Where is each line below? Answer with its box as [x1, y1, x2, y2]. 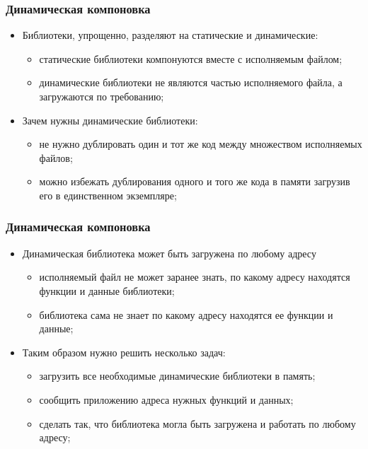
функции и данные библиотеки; [39, 283, 175, 298]
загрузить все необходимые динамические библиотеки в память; [39, 368, 316, 383]
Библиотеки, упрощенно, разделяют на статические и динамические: [22, 28, 318, 42]
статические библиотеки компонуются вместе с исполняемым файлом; [39, 51, 343, 66]
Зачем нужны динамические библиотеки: [22, 112, 198, 127]
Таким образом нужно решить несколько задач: [22, 344, 226, 359]
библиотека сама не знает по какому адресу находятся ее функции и [39, 307, 333, 322]
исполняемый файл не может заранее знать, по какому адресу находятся [39, 269, 350, 284]
